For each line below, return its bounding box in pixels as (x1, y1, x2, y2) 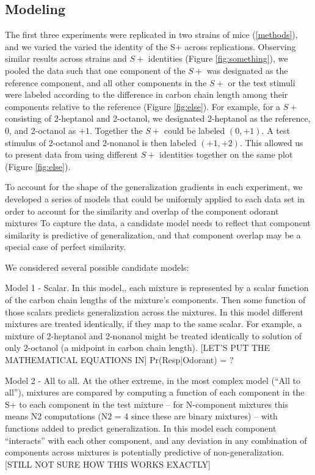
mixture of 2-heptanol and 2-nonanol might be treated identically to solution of (5, 329, 302, 342)
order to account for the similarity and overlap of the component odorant (5, 204, 279, 217)
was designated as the (206, 64, 288, 76)
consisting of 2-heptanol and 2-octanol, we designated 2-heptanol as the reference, (5, 112, 311, 125)
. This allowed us (239, 136, 303, 149)
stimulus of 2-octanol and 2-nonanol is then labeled (5, 136, 197, 149)
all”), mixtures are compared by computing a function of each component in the (5, 386, 305, 399)
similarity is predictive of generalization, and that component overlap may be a (5, 228, 301, 241)
